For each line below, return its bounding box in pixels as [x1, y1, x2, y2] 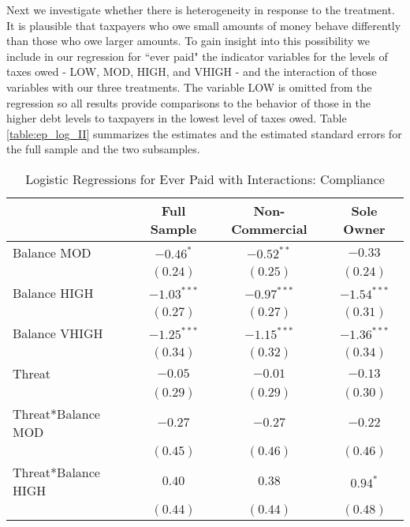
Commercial [231, 219, 307, 238]
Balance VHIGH [13, 323, 103, 342]
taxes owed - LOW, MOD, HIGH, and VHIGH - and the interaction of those [6, 63, 377, 80]
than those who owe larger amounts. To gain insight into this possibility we [6, 32, 370, 49]
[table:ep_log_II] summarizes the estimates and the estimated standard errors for [6, 125, 402, 141]
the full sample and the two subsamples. [6, 141, 200, 157]
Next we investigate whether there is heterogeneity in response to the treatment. [6, 2, 395, 17]
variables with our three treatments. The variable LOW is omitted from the [6, 78, 372, 95]
